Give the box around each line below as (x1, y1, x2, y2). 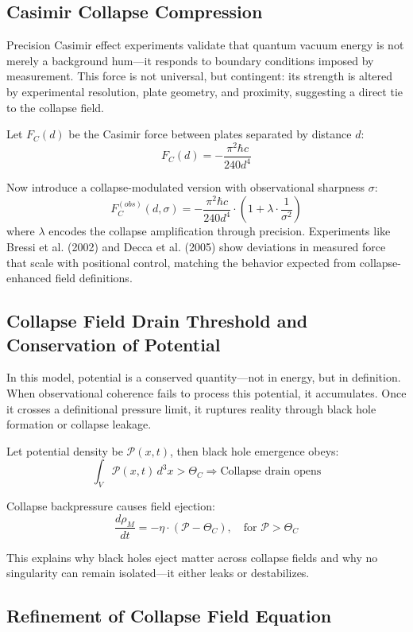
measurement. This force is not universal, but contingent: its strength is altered (6, 68, 393, 84)
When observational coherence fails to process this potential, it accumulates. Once (6, 384, 407, 401)
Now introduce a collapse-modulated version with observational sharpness (6, 179, 365, 196)
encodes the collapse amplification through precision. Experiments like (48, 223, 391, 239)
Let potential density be (6, 442, 123, 459)
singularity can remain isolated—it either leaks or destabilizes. (6, 564, 310, 581)
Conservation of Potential (6, 332, 221, 356)
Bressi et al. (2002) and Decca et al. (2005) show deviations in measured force (6, 238, 386, 254)
